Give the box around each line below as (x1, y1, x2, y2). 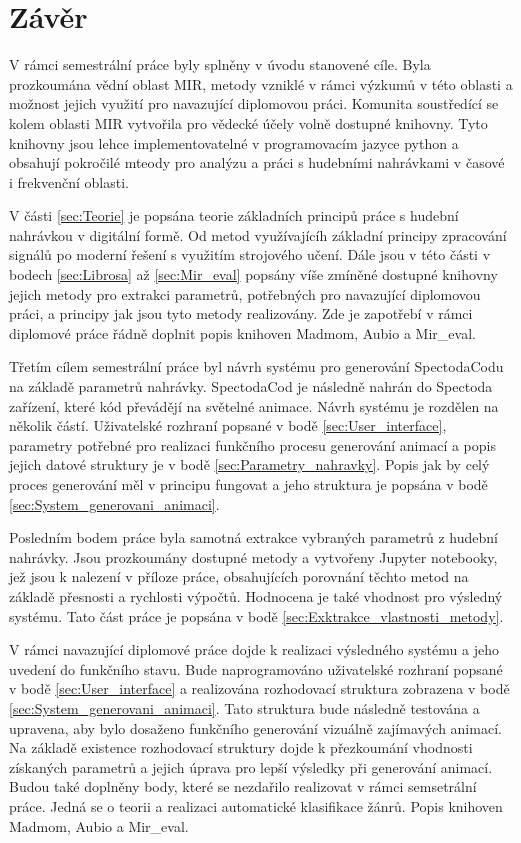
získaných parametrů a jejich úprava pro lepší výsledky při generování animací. (9, 756, 493, 777)
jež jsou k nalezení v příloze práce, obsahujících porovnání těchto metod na (9, 566, 469, 587)
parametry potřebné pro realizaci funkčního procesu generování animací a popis (9, 434, 496, 455)
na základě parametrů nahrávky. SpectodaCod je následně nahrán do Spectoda (9, 376, 493, 397)
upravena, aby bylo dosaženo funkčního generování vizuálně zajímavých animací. (9, 717, 502, 738)
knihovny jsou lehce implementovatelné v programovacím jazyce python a (9, 132, 459, 153)
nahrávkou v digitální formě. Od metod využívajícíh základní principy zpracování (9, 224, 507, 245)
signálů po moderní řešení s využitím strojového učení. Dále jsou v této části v (9, 244, 491, 265)
